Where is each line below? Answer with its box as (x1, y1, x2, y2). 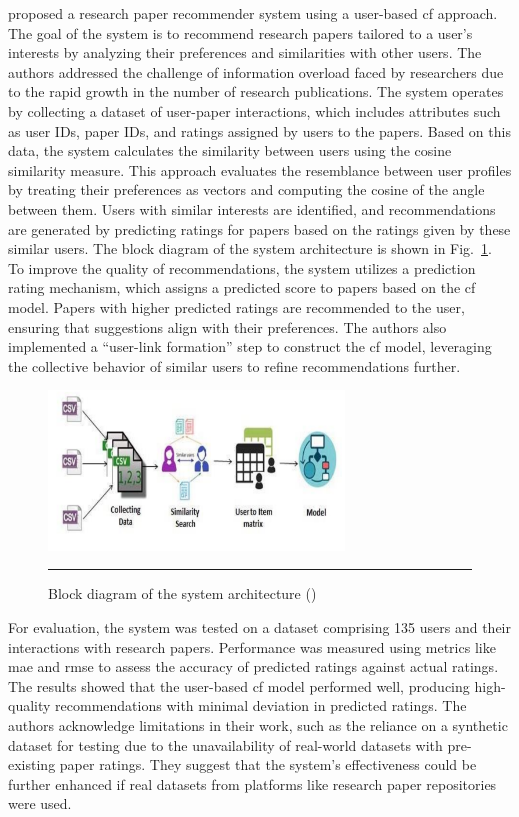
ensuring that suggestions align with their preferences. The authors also (8, 316, 447, 337)
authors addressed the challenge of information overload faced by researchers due (8, 61, 504, 82)
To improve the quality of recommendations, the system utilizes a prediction (8, 257, 476, 278)
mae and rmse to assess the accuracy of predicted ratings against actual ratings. (8, 656, 499, 677)
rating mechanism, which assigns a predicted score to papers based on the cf (8, 277, 476, 298)
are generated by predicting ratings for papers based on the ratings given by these (8, 218, 511, 239)
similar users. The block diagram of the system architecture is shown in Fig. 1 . (8, 238, 492, 259)
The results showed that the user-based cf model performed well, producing (8, 675, 470, 696)
